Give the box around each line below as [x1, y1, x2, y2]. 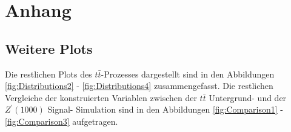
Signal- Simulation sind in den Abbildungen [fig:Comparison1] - [47, 103, 283, 116]
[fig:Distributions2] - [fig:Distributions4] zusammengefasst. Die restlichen [5, 79, 273, 92]
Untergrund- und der [209, 91, 287, 104]
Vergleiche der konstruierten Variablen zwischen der [5, 91, 197, 104]
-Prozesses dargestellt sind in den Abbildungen [101, 67, 275, 80]
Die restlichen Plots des [5, 67, 92, 80]
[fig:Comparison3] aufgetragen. [5, 114, 118, 127]
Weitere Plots [5, 39, 93, 58]
